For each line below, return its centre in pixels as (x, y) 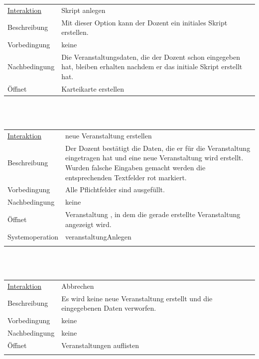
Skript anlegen (83, 10)
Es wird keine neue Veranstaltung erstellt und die (137, 298)
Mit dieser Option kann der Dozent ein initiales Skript (144, 22)
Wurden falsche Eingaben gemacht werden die (135, 167)
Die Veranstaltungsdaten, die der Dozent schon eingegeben (151, 57)
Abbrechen (78, 286)
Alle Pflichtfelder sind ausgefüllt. (115, 189)
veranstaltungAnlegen (98, 236)
